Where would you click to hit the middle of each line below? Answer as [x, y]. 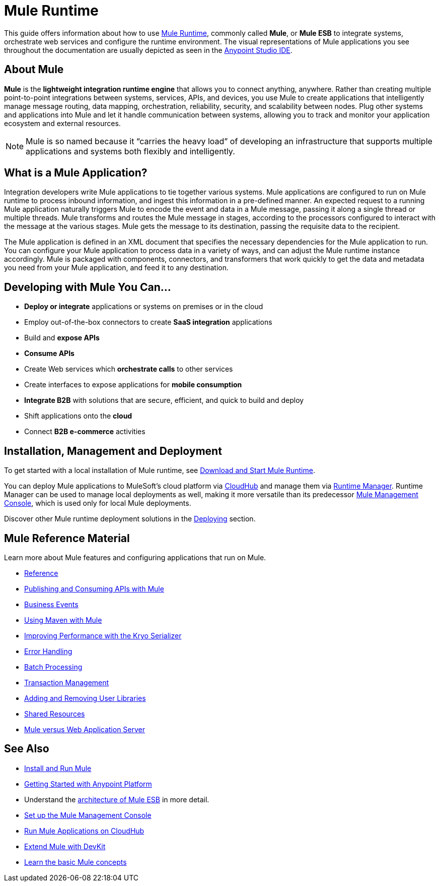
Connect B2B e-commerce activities [85, 432]
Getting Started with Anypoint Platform [88, 784]
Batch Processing [53, 667]
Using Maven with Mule [63, 620]
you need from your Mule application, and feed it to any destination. [116, 268]
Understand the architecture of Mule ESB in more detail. [117, 799]
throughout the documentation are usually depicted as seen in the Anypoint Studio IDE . [148, 50]
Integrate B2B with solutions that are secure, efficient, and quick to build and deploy [164, 400]
